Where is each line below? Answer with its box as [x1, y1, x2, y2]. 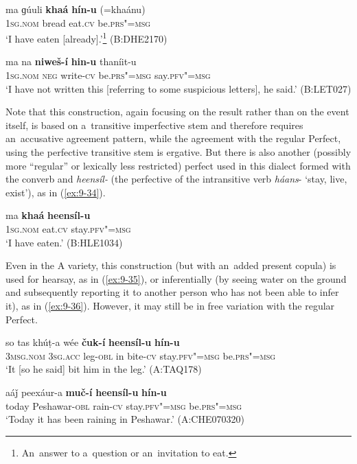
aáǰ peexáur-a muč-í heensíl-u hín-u [5, 384, 167, 399]
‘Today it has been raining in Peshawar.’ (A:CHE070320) [5, 412, 244, 426]
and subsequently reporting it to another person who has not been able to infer [5, 285, 339, 299]
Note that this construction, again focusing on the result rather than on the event [5, 104, 349, 119]
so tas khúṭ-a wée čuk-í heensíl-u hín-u [5, 335, 180, 349]
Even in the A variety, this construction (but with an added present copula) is [5, 258, 336, 272]
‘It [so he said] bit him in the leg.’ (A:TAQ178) [5, 362, 202, 376]
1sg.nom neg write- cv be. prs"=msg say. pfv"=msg [5, 68, 211, 82]
